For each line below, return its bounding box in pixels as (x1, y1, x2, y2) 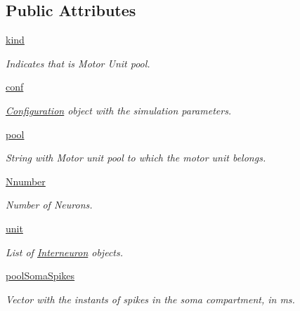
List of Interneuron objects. (6, 244, 123, 259)
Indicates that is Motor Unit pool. (6, 55, 150, 70)
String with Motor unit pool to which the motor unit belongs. (6, 150, 266, 165)
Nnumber (6, 173, 46, 188)
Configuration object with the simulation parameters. (6, 102, 232, 117)
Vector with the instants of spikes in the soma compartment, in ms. (6, 291, 295, 306)
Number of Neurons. (6, 197, 93, 212)
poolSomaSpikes (6, 268, 75, 283)
